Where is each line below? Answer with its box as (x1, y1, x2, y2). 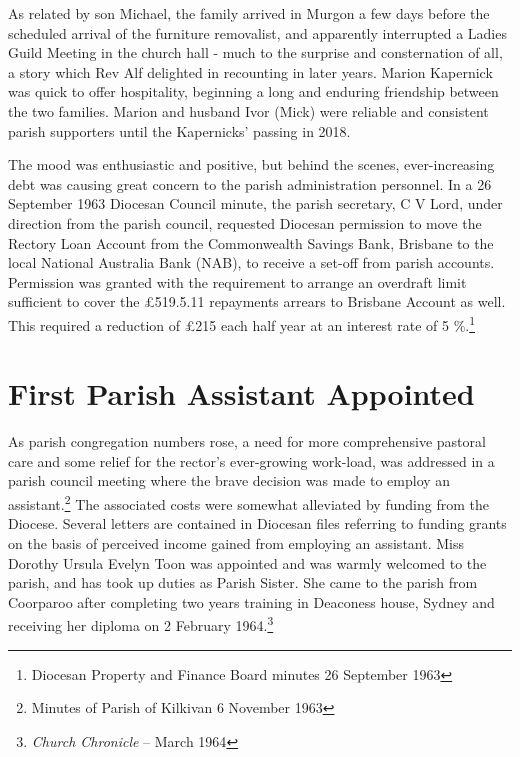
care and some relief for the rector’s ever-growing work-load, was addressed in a (8, 450, 495, 471)
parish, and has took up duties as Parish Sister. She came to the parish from (8, 572, 478, 593)
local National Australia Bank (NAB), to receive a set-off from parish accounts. (8, 252, 495, 273)
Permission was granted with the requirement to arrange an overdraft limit (8, 271, 467, 292)
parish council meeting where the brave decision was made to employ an (8, 470, 451, 491)
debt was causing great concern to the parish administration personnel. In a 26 (8, 173, 492, 194)
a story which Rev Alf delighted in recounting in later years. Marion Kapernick (8, 61, 493, 82)
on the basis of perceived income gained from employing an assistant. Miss (8, 532, 464, 553)
